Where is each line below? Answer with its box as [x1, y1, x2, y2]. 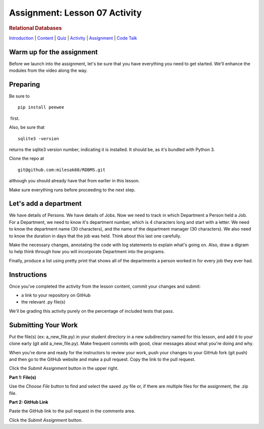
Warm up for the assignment [9, 48, 98, 56]
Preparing [9, 80, 40, 88]
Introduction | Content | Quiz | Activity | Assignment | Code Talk [9, 35, 137, 41]
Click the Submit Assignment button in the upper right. [9, 365, 119, 371]
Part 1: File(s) [9, 374, 37, 380]
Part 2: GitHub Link [9, 399, 48, 405]
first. [10, 115, 20, 121]
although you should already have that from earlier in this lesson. [9, 178, 140, 184]
